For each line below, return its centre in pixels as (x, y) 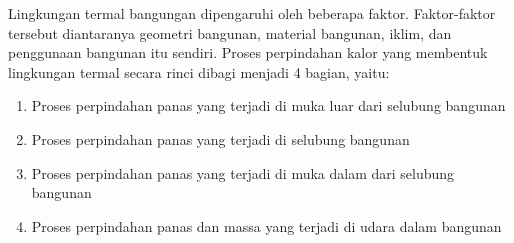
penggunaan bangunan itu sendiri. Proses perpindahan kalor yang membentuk (248, 52)
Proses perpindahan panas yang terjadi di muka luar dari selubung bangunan (268, 105)
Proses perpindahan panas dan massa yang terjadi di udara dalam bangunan (266, 225)
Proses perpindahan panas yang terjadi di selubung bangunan (220, 138)
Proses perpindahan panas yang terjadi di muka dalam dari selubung (243, 172)
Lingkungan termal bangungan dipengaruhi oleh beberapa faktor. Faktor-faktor (252, 13)
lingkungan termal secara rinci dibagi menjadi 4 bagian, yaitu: (199, 71)
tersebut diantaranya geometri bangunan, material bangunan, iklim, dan (230, 32)
